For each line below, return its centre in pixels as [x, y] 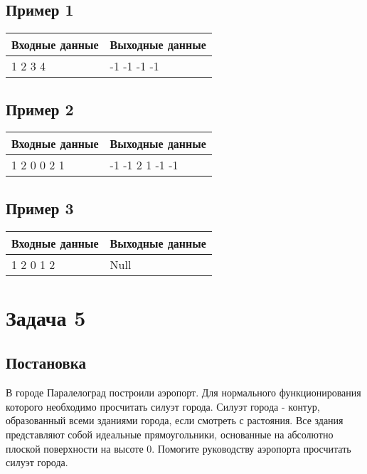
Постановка [46, 363]
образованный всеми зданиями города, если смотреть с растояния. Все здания [175, 420]
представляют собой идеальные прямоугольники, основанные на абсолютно [170, 434]
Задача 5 [46, 317]
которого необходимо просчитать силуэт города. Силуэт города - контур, [163, 406]
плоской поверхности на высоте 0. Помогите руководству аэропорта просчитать [179, 448]
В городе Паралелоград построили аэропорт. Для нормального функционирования [183, 393]
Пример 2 [40, 109]
